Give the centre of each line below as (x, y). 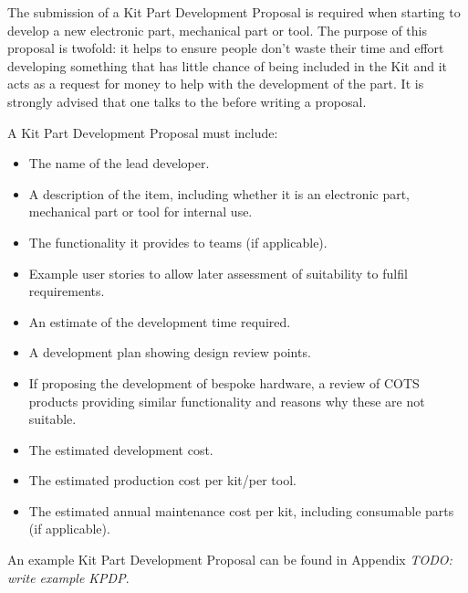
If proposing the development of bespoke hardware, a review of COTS (224, 382)
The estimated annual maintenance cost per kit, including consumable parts (241, 510)
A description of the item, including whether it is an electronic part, (219, 193)
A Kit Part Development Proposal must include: (143, 132)
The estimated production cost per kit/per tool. (162, 480)
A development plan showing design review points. (170, 352)
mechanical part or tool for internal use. (140, 212)
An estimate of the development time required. (160, 321)
